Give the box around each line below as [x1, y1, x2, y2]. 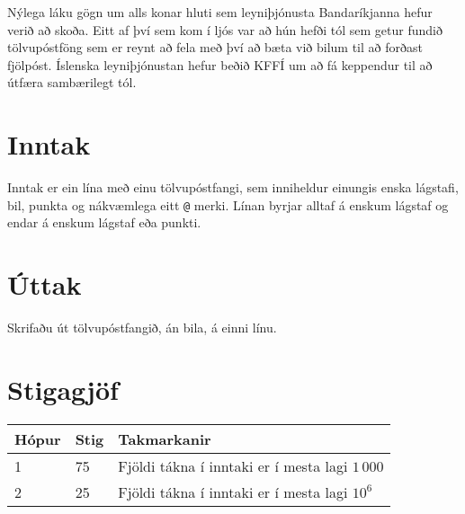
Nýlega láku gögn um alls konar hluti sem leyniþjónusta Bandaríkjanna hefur [7, 3, 433, 21]
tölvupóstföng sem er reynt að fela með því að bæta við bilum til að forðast [7, 38, 423, 57]
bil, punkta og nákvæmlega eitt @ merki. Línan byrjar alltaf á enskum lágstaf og [7, 195, 449, 214]
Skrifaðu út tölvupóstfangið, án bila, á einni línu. [7, 318, 277, 337]
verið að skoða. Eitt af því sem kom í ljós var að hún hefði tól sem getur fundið [7, 20, 443, 39]
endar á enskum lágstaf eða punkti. [7, 213, 201, 232]
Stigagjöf [7, 370, 119, 407]
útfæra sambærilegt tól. [7, 73, 137, 92]
